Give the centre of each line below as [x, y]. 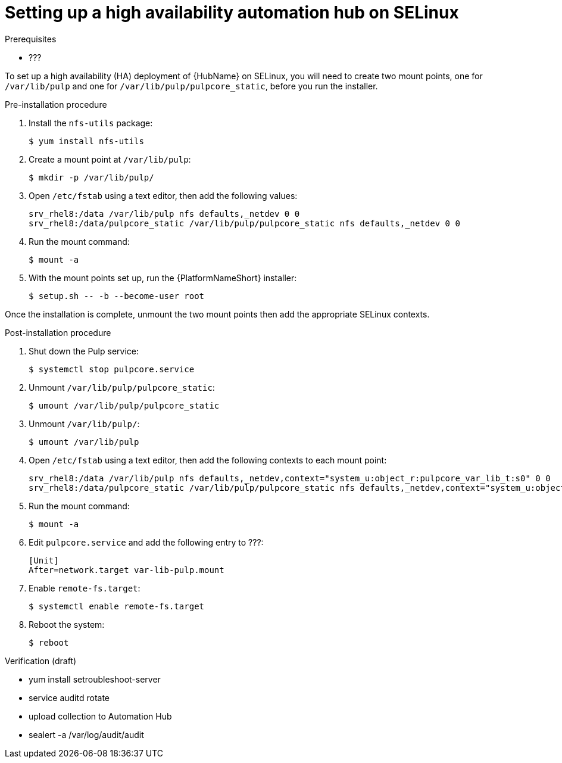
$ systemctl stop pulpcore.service [112, 369]
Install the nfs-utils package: [91, 123]
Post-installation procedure [58, 332]
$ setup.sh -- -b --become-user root [117, 296]
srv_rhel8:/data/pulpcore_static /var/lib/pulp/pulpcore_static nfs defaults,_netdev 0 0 [244, 223]
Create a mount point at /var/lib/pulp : [110, 159]
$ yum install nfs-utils [86, 141]
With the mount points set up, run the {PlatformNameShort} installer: [163, 278]
